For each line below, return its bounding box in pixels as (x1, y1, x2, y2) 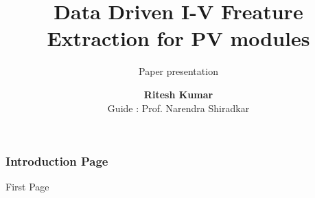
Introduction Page (5, 153, 108, 170)
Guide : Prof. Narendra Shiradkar (107, 100, 250, 115)
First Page (5, 179, 49, 194)
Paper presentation (139, 64, 218, 78)
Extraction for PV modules (47, 24, 310, 52)
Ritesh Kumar (143, 87, 213, 101)
